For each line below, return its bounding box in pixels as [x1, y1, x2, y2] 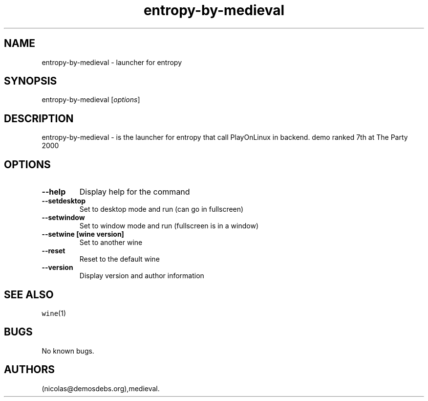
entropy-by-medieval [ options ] [42, 95, 140, 104]
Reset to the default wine [79, 255, 160, 264]
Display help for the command [79, 187, 190, 197]
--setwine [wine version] [42, 230, 124, 239]
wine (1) [42, 309, 66, 317]
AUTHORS [4, 363, 55, 376]
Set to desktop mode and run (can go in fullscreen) [79, 205, 244, 214]
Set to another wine [79, 238, 143, 247]
